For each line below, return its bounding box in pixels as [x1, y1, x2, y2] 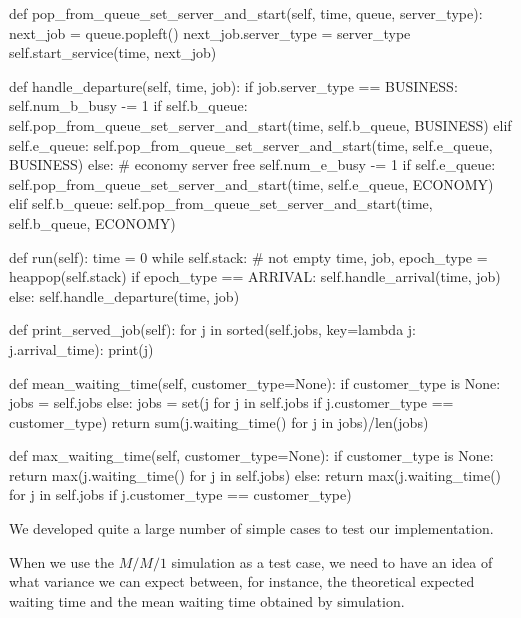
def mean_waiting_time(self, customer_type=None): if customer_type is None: [9, 372, 501, 393]
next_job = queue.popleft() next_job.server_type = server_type [9, 22, 411, 43]
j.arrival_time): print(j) [9, 338, 154, 359]
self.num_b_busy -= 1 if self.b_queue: [9, 95, 248, 116]
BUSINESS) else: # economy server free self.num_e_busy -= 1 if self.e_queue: [9, 154, 496, 175]
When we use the [9, 551, 115, 572]
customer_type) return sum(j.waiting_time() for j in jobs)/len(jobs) [9, 411, 429, 432]
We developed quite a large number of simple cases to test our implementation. [9, 518, 494, 539]
